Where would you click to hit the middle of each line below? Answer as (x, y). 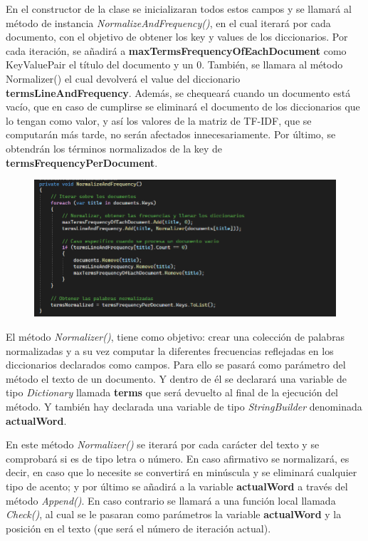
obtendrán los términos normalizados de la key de (114, 148)
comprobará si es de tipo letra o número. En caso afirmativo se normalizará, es (178, 458)
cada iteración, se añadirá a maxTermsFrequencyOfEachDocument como (176, 50)
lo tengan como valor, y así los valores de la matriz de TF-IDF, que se (159, 120)
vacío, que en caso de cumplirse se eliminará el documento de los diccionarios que (183, 107)
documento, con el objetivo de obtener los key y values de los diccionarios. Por (177, 37)
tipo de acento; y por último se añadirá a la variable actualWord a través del (177, 486)
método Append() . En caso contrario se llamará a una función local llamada (171, 500)
